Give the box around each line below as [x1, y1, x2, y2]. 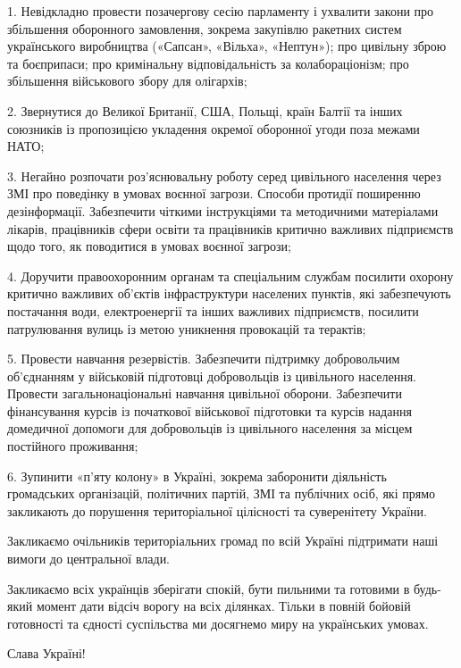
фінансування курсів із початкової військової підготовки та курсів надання [7, 401, 412, 420]
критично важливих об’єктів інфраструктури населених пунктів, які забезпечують [7, 284, 451, 303]
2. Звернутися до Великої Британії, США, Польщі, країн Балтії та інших [7, 101, 403, 120]
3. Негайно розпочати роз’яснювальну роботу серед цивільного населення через [7, 166, 441, 185]
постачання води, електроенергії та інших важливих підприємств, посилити [7, 301, 419, 320]
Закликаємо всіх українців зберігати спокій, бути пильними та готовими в [7, 579, 410, 597]
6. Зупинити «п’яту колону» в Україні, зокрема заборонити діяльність [7, 466, 387, 485]
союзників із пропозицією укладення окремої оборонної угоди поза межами [7, 119, 420, 138]
